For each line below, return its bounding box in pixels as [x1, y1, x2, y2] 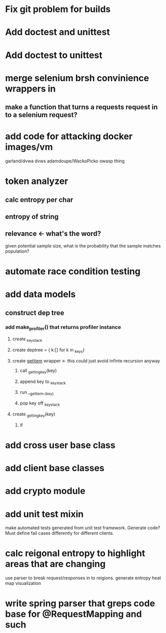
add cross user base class [5, 440, 116, 451]
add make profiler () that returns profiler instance [5, 323, 121, 331]
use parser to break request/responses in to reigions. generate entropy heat [5, 575, 161, 581]
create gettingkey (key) [12, 411, 56, 418]
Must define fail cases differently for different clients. [5, 530, 114, 536]
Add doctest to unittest [5, 49, 103, 61]
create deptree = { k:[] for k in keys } [12, 347, 85, 354]
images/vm [5, 141, 53, 153]
